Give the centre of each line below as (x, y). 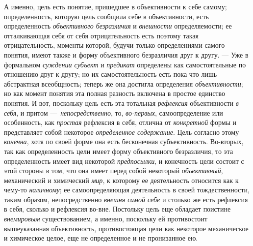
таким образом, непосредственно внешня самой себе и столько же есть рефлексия (126, 199)
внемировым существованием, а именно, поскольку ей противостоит (106, 219)
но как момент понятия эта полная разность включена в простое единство (114, 93)
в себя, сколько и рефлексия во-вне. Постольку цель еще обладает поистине (117, 209)
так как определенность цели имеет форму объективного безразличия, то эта (119, 151)
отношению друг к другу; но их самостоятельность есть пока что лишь (111, 74)
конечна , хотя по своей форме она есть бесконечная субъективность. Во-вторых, (124, 141)
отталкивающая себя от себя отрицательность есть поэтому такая (101, 35)
